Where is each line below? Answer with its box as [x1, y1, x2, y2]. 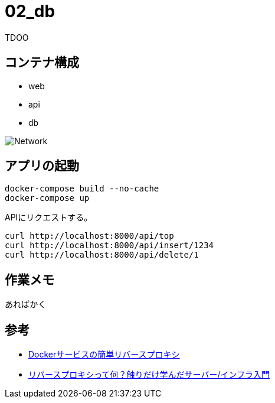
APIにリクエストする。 [5, 212, 93, 223]
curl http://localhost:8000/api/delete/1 [5, 250, 199, 260]
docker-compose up [5, 193, 90, 203]
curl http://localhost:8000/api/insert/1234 [5, 240, 214, 251]
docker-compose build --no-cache [5, 184, 159, 194]
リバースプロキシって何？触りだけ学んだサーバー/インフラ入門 [28, 369, 270, 380]
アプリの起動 [5, 158, 79, 174]
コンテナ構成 [5, 55, 79, 70]
